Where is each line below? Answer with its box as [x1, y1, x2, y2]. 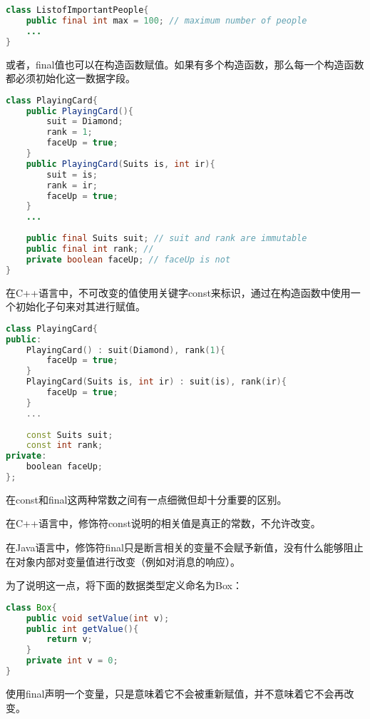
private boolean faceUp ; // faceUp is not [26, 254, 231, 265]
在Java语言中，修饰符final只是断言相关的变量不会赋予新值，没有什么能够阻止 [6, 540, 364, 555]
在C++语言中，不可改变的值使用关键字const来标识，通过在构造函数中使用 [6, 285, 351, 300]
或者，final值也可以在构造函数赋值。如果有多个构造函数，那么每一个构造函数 [6, 56, 364, 71]
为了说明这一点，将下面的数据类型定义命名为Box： [6, 578, 242, 593]
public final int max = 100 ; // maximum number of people [26, 15, 307, 26]
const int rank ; [26, 440, 103, 451]
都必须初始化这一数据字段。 [6, 71, 135, 86]
